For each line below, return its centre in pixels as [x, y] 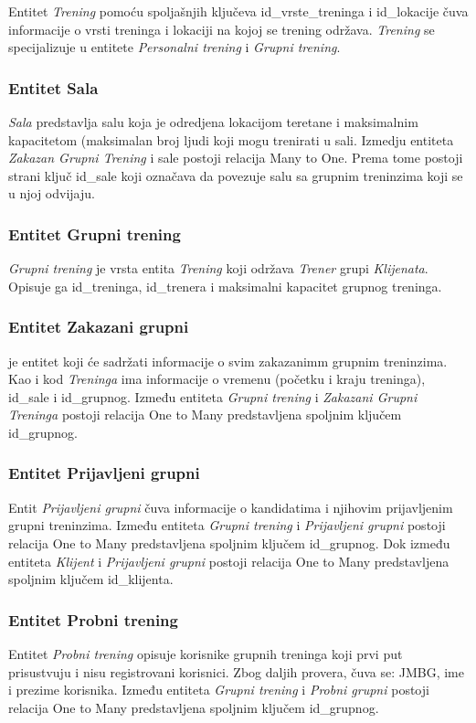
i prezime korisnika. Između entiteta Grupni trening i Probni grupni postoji [219, 690]
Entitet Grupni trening [95, 234]
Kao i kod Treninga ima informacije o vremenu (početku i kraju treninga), [217, 379]
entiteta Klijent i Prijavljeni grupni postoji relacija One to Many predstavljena [229, 561]
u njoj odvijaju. [52, 193]
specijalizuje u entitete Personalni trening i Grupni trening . [175, 47]
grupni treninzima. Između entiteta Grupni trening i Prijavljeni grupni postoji [227, 525]
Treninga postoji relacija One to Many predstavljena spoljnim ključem [205, 415]
